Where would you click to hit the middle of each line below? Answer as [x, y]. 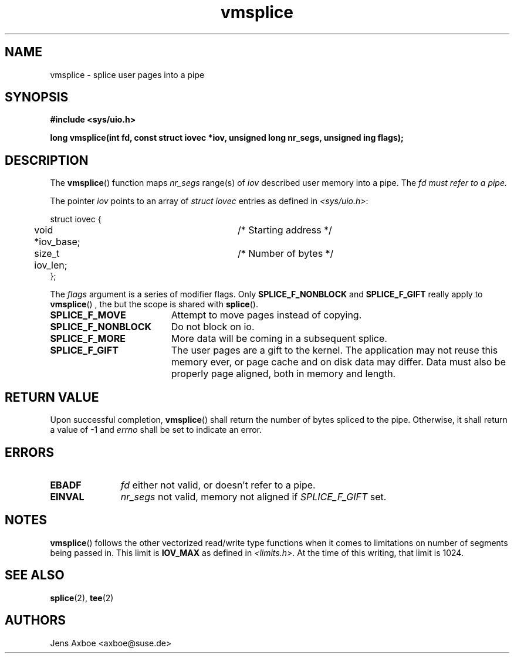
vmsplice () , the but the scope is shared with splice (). [154, 304]
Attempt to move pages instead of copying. [266, 315]
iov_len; [51, 265]
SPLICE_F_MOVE [88, 315]
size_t [47, 254]
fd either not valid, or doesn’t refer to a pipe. [218, 485]
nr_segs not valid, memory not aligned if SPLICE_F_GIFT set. [253, 496]
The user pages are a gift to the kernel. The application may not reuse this [334, 350]
